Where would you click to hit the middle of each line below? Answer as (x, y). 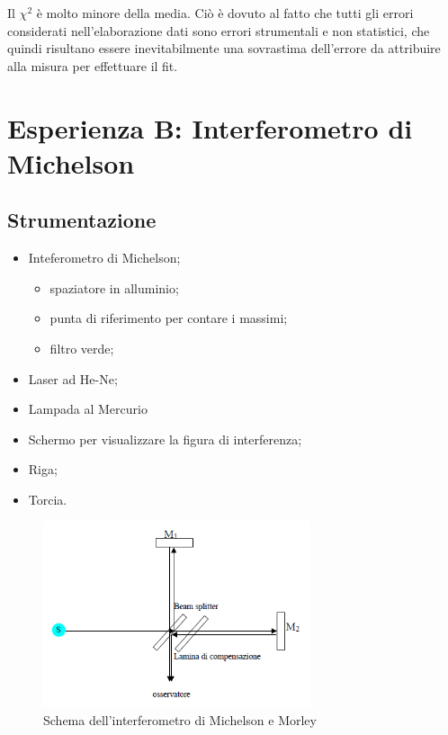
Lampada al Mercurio (88, 409)
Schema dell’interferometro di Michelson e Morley (180, 719)
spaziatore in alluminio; (114, 287)
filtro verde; (82, 348)
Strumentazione (82, 220)
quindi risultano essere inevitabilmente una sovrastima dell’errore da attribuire (224, 48)
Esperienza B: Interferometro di (210, 127)
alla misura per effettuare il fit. (93, 65)
